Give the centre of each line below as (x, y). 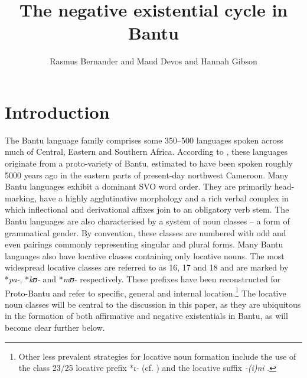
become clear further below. (55, 327)
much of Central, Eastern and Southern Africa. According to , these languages (146, 151)
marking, (21, 198)
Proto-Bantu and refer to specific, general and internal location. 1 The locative (146, 292)
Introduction (57, 111)
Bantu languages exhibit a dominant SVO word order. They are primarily (138, 186)
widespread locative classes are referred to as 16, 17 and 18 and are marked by (147, 267)
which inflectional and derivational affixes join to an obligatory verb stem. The (147, 209)
